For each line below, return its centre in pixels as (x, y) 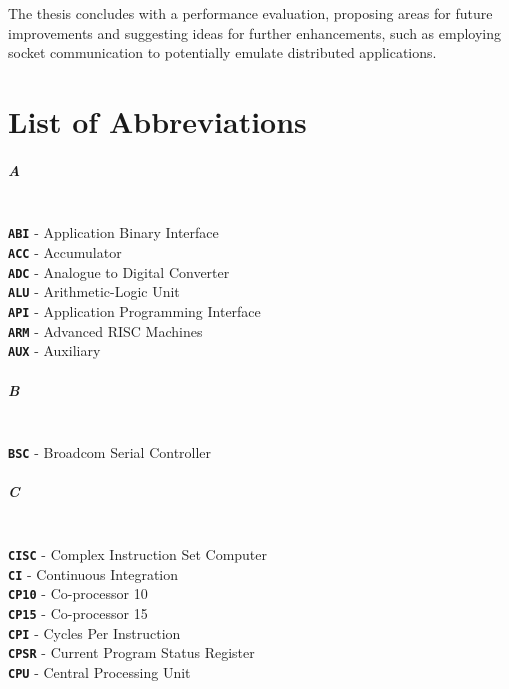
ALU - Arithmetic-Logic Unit (94, 291)
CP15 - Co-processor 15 (78, 612)
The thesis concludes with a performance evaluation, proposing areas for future (250, 13)
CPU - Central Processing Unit (99, 671)
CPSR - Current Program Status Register (131, 652)
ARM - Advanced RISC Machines (105, 330)
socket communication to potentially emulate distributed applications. (222, 52)
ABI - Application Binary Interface (113, 232)
